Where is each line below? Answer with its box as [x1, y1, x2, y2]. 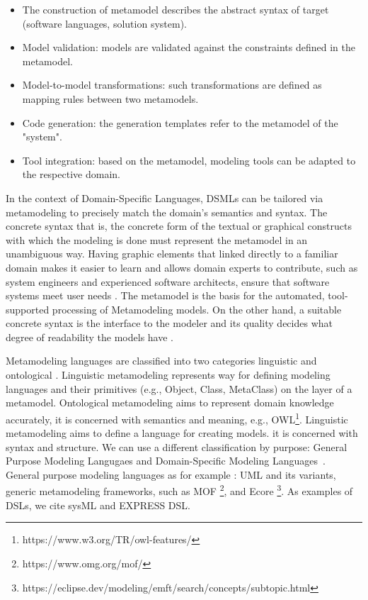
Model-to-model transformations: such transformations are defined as [22, 77, 322, 92]
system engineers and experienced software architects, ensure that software [6, 274, 330, 289]
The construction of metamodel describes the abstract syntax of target [22, 2, 329, 16]
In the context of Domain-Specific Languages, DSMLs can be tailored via [6, 190, 323, 205]
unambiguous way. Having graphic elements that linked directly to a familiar [6, 246, 338, 261]
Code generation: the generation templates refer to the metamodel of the [22, 115, 338, 130]
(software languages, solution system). [22, 16, 187, 30]
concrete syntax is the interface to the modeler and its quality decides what [6, 316, 333, 330]
